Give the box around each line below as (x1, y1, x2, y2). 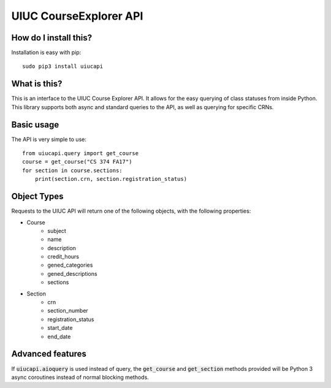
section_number (47, 307, 88, 314)
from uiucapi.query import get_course (22, 150, 139, 157)
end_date (47, 333, 71, 340)
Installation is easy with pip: (11, 49, 82, 56)
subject (47, 227, 67, 234)
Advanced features (11, 349, 87, 359)
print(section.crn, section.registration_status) (34, 175, 187, 183)
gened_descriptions (47, 270, 97, 277)
